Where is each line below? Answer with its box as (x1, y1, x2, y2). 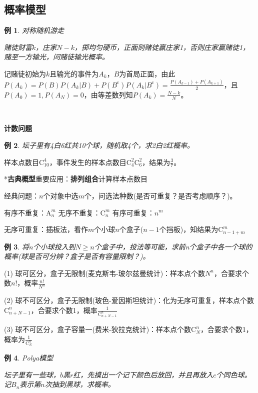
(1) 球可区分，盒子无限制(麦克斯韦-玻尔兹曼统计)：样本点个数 (4, 267, 205, 278)
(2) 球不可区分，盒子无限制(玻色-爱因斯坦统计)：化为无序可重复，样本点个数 (4, 295, 254, 305)
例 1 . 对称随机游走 (4, 25, 64, 35)
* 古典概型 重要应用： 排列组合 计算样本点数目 (4, 173, 147, 184)
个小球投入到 (33, 241, 75, 251)
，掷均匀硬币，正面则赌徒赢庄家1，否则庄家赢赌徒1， (74, 41, 250, 52)
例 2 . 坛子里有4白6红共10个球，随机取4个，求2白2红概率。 (4, 139, 194, 150)
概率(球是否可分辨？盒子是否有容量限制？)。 (4, 251, 150, 261)
